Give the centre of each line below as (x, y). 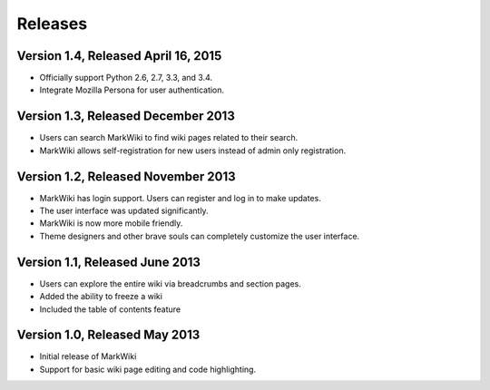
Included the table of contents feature (110, 309)
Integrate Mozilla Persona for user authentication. (132, 90)
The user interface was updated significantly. (124, 211)
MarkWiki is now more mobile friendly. (111, 223)
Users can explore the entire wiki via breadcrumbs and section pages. (170, 283)
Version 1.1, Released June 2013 (109, 262)
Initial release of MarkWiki (88, 356)
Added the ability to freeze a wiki (101, 297)
